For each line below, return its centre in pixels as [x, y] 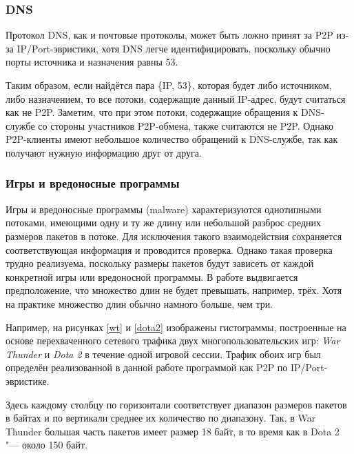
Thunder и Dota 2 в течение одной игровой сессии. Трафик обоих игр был [163, 354]
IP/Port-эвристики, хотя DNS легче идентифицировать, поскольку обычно [174, 48]
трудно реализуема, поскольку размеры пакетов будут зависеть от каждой [160, 263]
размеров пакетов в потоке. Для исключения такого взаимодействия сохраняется [174, 236]
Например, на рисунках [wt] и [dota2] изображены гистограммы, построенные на [176, 327]
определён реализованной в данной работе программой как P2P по [147, 367]
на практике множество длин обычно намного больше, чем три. [139, 303]
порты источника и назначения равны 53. [92, 62]
